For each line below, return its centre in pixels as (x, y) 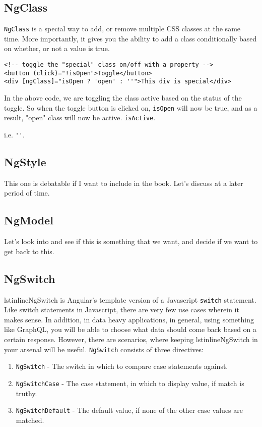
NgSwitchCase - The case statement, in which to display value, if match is (130, 383)
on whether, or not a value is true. (57, 48)
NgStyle (25, 161)
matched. (30, 420)
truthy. (26, 393)
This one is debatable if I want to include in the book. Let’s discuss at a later (124, 183)
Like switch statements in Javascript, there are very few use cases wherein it (122, 310)
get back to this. (29, 251)
